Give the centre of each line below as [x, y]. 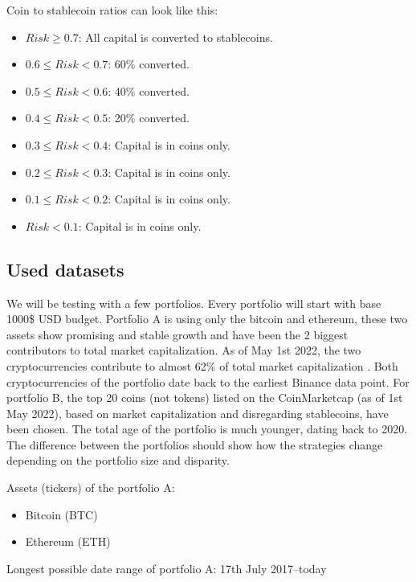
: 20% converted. [149, 118]
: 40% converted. [149, 90]
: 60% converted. [149, 64]
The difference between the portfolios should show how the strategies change [195, 444]
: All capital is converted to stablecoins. [175, 37]
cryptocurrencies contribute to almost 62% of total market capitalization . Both [202, 365]
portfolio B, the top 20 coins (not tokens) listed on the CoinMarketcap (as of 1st [205, 398]
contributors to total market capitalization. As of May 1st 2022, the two [184, 350]
